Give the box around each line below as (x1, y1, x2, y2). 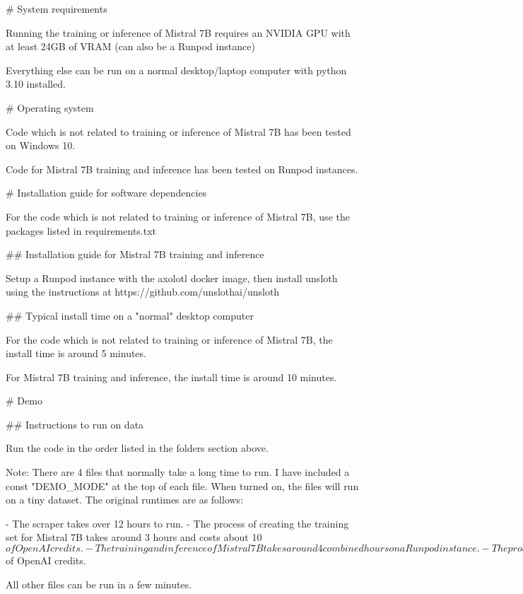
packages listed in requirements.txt (6, 223, 157, 238)
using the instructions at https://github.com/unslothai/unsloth (6, 284, 280, 299)
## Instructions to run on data (6, 417, 144, 431)
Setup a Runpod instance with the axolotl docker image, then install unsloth (6, 270, 338, 285)
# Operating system (6, 100, 94, 115)
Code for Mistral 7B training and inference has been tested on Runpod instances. (6, 161, 358, 176)
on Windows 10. (6, 138, 76, 153)
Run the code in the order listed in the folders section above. (6, 441, 269, 455)
